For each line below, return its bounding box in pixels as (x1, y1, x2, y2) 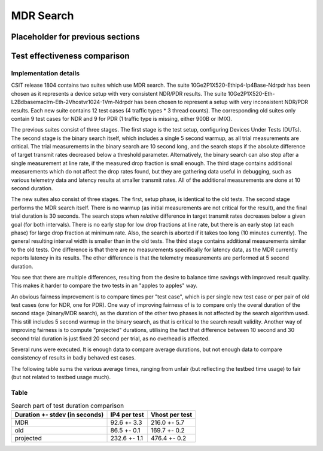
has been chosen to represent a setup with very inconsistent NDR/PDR (133, 99, 309, 106)
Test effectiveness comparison (11, 51, 130, 61)
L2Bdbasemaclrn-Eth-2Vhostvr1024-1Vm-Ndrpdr (11, 99, 133, 106)
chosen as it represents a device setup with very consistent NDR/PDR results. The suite (11, 90, 227, 97)
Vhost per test (150, 410, 193, 419)
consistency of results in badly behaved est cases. (11, 354, 136, 361)
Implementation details (11, 69, 80, 77)
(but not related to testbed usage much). (11, 374, 111, 381)
